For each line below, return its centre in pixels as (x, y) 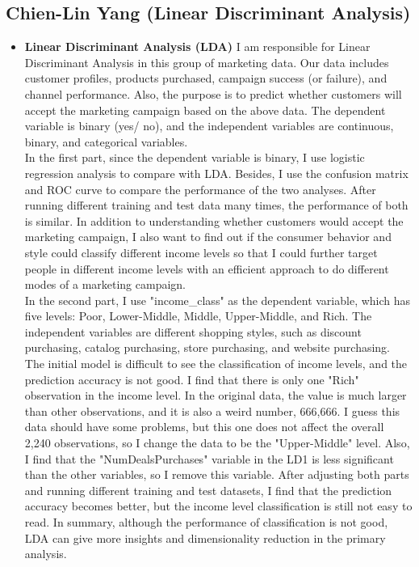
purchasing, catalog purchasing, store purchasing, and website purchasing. (207, 347)
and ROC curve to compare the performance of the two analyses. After (200, 189)
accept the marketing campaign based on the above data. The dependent (205, 110)
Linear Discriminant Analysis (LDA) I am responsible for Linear (197, 47)
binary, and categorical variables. (106, 141)
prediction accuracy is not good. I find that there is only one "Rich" (192, 379)
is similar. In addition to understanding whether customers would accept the (214, 220)
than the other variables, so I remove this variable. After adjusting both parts (217, 474)
